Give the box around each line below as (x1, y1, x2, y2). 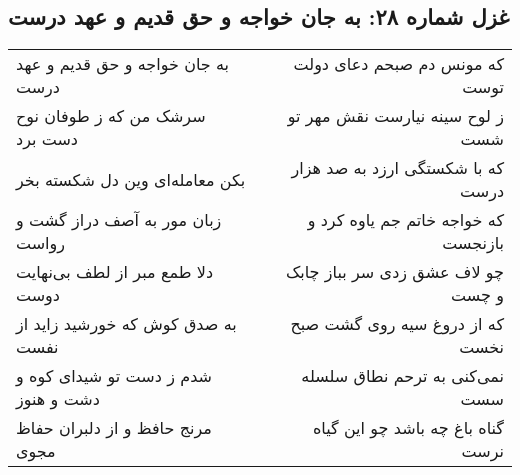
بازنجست (442, 231, 504, 255)
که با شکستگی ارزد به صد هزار (291, 156, 504, 180)
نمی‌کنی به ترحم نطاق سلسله (301, 364, 504, 388)
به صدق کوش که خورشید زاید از (16, 312, 237, 336)
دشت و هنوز (16, 387, 100, 411)
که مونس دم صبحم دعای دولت (293, 52, 504, 76)
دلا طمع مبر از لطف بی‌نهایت (16, 260, 214, 284)
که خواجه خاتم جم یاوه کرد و (307, 208, 504, 232)
